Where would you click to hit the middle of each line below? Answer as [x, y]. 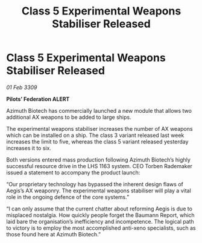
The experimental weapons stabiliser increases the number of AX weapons [99, 128]
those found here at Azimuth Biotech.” [54, 234]
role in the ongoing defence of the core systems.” [68, 197]
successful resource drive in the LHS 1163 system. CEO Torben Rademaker [99, 166]
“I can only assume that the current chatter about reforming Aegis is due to [99, 209]
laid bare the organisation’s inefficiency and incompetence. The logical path [100, 221]
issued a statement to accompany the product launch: [73, 172]
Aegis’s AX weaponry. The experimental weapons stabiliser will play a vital [99, 191]
